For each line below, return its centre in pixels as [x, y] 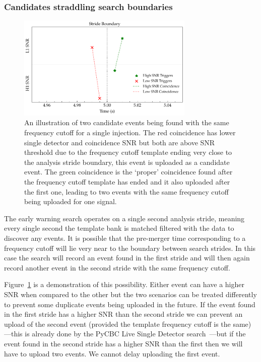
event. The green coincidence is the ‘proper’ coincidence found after [128, 172]
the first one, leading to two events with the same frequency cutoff [126, 191]
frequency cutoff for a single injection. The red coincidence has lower [130, 132]
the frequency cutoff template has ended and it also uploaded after [127, 182]
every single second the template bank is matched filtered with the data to [119, 228]
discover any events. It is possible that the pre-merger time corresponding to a [125, 238]
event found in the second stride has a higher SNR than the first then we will [123, 343]
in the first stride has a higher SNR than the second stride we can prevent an [123, 314]
